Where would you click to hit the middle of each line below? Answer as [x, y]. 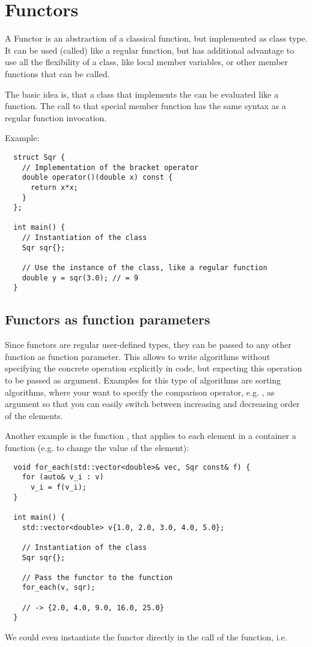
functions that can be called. [57, 73]
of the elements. [34, 415]
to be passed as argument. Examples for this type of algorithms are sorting [143, 380]
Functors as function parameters [108, 319]
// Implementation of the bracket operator [110, 167]
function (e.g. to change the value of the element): [97, 448]
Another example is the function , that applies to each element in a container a [151, 436]
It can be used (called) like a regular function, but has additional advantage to [150, 50]
